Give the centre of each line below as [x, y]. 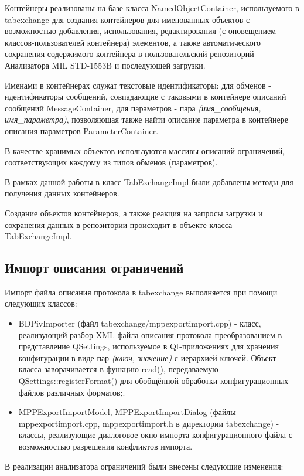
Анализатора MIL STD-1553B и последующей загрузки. [105, 65]
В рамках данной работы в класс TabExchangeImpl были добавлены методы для [149, 181]
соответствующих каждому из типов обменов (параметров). [111, 162]
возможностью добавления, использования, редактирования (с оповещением [141, 31]
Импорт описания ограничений [94, 268]
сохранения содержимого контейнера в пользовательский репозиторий [129, 54]
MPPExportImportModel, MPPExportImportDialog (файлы [127, 412]
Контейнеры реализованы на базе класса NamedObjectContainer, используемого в [152, 8]
